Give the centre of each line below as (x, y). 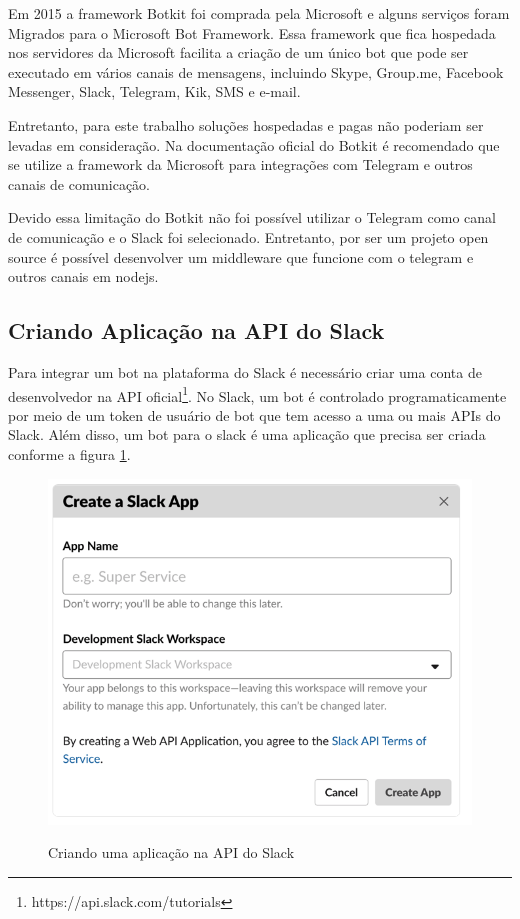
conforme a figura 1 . (69, 453)
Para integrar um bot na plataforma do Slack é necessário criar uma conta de (245, 371)
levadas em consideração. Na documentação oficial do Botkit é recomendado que (254, 144)
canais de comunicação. (79, 183)
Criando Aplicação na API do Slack (196, 330)
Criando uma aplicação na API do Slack (171, 852)
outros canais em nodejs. (83, 276)
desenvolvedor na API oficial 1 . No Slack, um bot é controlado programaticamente (257, 394)
